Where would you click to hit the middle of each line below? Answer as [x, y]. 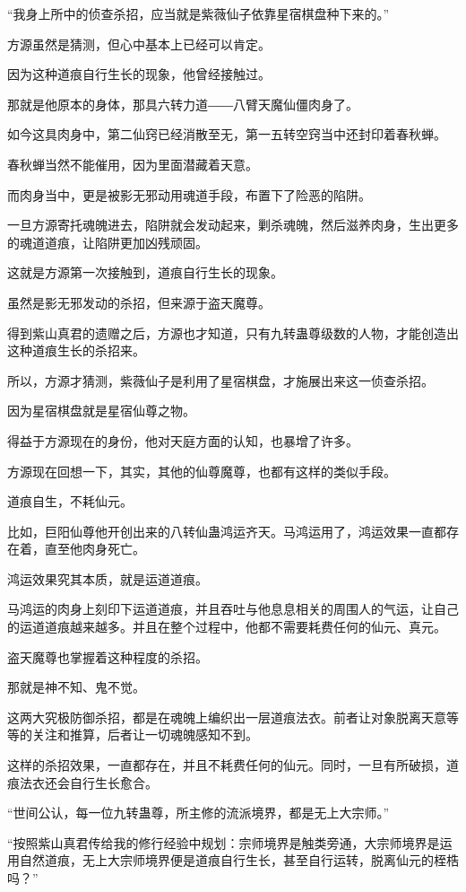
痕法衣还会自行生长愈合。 [82, 782]
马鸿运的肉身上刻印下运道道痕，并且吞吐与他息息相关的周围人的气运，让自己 [233, 609]
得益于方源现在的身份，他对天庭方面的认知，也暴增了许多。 [183, 440]
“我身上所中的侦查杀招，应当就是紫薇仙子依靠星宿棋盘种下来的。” [198, 13]
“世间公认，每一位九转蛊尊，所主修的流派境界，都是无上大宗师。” [198, 813]
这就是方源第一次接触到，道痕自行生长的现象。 [145, 272]
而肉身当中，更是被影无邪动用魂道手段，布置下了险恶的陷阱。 [189, 194]
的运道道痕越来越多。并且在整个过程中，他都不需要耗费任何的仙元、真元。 [227, 627]
